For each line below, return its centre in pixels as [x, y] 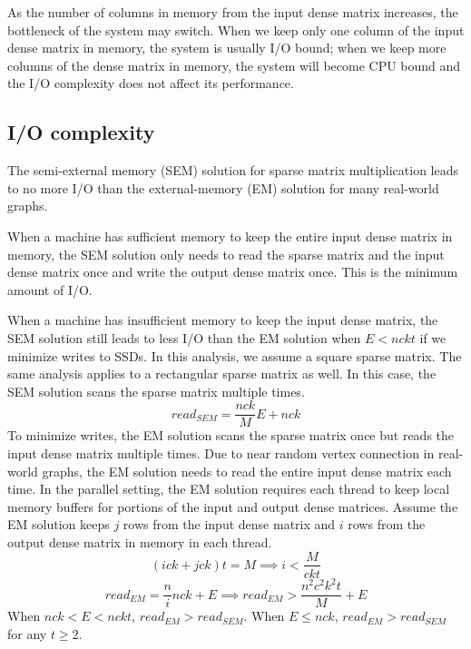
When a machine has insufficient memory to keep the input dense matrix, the [223, 320]
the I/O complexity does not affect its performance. [151, 83]
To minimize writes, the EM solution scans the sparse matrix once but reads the [231, 435]
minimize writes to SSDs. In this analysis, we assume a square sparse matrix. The [235, 355]
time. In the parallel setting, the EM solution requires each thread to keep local [229, 489]
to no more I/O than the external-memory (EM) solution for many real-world [223, 187]
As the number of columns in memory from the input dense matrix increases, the [233, 12]
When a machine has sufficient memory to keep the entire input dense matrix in [230, 236]
